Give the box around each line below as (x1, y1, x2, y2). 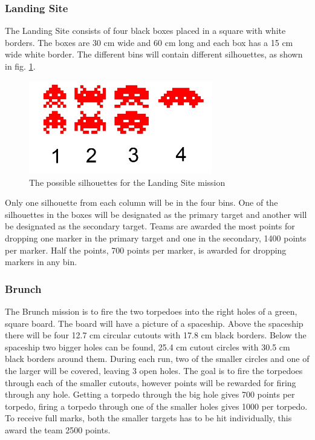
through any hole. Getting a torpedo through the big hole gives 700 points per (5, 388, 295, 401)
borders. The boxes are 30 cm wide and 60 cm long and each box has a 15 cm (5, 36, 293, 48)
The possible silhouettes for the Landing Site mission (29, 176, 226, 188)
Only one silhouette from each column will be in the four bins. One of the (5, 196, 278, 209)
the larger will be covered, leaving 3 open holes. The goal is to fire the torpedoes (5, 364, 303, 377)
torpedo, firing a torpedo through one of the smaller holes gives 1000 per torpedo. (5, 399, 308, 412)
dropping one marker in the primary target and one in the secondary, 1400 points (5, 232, 307, 245)
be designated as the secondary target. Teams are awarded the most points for (5, 220, 295, 232)
